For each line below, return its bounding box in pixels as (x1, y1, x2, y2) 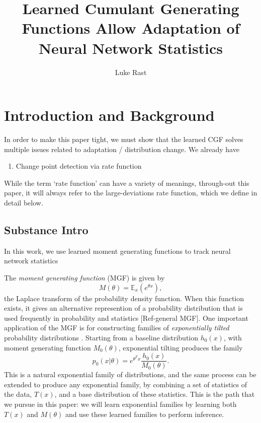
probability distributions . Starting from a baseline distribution (4, 332, 198, 342)
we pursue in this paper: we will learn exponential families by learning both (4, 398, 237, 409)
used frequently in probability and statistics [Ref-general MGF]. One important (4, 312, 248, 323)
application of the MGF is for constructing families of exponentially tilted (4, 322, 229, 333)
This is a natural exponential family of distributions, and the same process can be (4, 369, 256, 380)
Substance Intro (4, 222, 89, 237)
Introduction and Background (4, 105, 215, 125)
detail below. (4, 197, 43, 207)
